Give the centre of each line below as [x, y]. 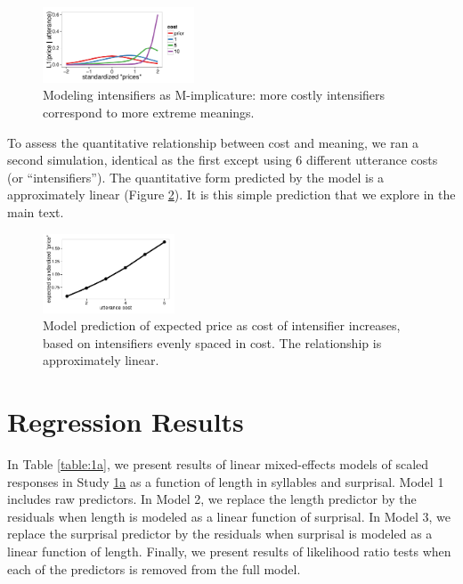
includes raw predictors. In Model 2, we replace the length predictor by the [212, 499]
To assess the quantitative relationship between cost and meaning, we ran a [213, 142]
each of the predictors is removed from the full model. [154, 568]
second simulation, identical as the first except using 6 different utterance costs [223, 160]
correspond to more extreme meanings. [149, 112]
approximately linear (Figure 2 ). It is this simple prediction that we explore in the [231, 195]
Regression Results [126, 422]
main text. [36, 211]
